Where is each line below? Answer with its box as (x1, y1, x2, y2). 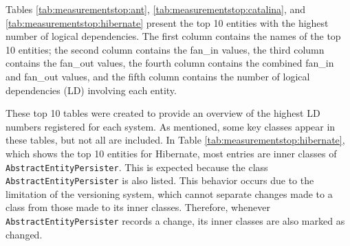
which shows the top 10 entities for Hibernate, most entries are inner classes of (6, 146, 337, 160)
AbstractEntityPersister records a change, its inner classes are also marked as (6, 214, 345, 228)
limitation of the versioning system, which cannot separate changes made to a (6, 186, 333, 201)
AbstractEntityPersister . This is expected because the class (6, 159, 268, 174)
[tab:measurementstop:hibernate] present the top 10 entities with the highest (6, 15, 329, 30)
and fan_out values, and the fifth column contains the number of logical (6, 69, 310, 83)
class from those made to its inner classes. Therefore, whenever (6, 200, 270, 214)
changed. (6, 227, 43, 241)
